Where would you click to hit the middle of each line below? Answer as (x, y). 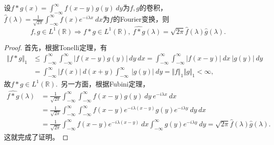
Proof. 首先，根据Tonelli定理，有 (56, 47)
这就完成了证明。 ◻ (36, 136)
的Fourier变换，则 (141, 18)
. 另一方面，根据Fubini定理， (102, 83)
